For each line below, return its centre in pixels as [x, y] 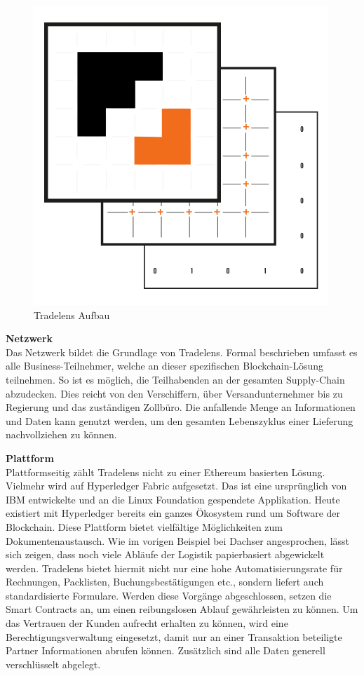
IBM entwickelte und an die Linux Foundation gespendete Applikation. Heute [173, 499]
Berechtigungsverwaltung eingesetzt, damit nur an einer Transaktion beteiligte [174, 636]
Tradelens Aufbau [72, 315]
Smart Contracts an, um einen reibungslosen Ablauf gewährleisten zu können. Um [182, 609]
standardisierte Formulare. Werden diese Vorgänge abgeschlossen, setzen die [169, 595]
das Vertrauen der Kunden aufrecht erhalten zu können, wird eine [147, 623]
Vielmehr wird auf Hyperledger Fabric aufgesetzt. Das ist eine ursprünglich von [176, 486]
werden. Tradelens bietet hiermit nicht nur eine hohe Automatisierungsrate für [174, 568]
